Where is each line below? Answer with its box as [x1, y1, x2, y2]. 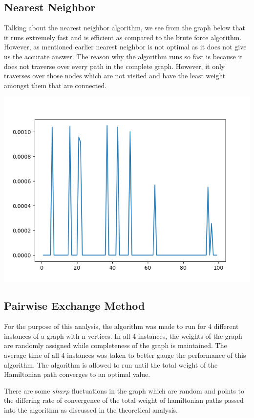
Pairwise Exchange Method [4, 298, 145, 313]
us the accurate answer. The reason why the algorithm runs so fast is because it [4, 51, 243, 61]
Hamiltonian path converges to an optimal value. [4, 369, 150, 379]
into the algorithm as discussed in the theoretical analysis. [4, 404, 178, 415]
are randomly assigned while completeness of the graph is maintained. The [4, 340, 227, 350]
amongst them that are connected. [4, 80, 107, 90]
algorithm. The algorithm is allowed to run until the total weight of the [4, 359, 218, 370]
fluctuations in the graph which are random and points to [72, 385, 245, 395]
